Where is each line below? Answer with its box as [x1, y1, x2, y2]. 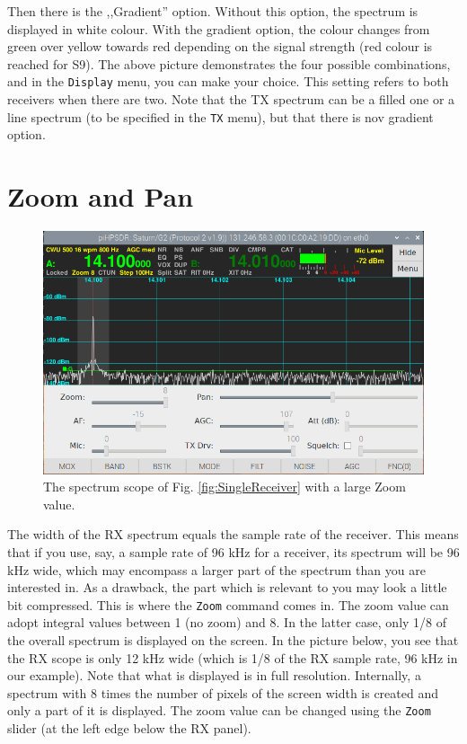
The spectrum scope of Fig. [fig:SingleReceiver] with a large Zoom [43, 477, 406, 496]
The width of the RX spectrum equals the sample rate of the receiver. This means [7, 525, 459, 544]
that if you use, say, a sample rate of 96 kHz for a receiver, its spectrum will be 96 [7, 543, 460, 562]
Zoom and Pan [7, 178, 194, 215]
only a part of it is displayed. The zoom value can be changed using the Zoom [7, 701, 431, 720]
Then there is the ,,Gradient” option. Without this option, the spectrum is [7, 2, 419, 20]
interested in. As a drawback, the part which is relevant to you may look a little [7, 578, 447, 597]
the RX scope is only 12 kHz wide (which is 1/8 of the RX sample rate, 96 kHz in [7, 648, 458, 667]
